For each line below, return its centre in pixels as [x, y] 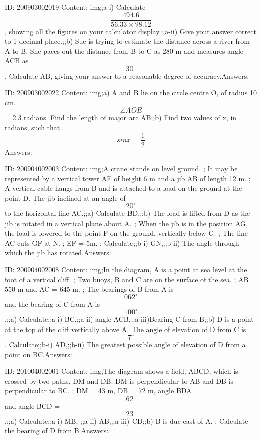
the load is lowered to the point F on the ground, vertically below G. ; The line [126, 233]
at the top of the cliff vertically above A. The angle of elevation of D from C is [125, 329]
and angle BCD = [32, 406]
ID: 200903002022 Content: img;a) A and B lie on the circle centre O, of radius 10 [131, 93]
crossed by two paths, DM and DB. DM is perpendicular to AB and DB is [119, 380]
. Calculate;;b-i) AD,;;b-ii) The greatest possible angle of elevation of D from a [125, 344]
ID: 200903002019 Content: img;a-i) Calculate [75, 7]
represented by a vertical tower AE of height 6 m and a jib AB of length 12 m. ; [128, 178]
